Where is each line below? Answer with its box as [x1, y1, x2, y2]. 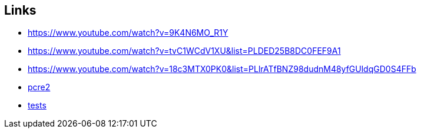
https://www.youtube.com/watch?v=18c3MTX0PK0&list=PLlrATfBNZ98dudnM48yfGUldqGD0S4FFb [28, 64, 416, 74]
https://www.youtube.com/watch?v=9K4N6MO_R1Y [28, 28, 228, 38]
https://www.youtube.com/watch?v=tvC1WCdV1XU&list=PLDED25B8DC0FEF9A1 [28, 46, 341, 56]
